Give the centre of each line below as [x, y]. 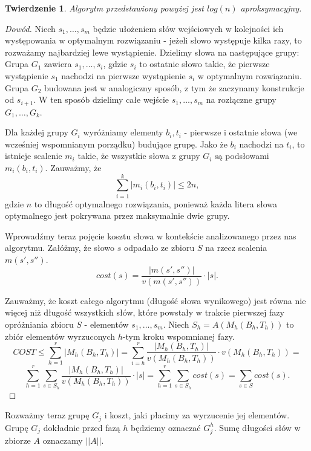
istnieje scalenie [34, 156]
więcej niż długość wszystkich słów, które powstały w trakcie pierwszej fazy [145, 312]
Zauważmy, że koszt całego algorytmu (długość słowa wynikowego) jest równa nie [155, 300]
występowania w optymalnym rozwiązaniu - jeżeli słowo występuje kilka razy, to [153, 40]
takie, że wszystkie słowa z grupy [139, 156]
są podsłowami [242, 156]
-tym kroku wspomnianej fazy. [178, 336]
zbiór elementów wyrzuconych [60, 336]
